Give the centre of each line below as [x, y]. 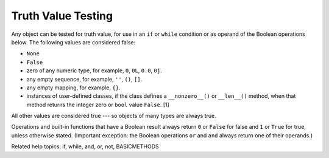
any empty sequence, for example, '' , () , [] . [84, 79]
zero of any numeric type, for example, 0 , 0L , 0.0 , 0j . [94, 70]
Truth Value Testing [62, 16]
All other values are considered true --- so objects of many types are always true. [114, 116]
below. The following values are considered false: [73, 42]
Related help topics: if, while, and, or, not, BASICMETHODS [85, 146]
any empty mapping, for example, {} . [73, 88]
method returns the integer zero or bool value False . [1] [98, 105]
